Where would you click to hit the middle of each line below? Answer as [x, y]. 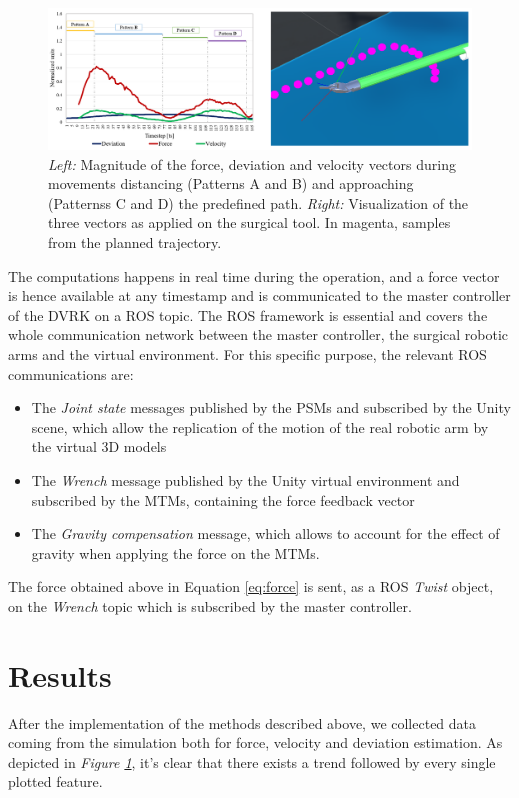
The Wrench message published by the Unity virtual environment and [245, 479]
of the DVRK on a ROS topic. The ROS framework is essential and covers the [248, 314]
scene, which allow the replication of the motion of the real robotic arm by [260, 426]
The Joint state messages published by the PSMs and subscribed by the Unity [271, 407]
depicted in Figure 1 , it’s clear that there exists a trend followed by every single [252, 761]
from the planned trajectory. [135, 241]
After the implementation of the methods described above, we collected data [242, 722]
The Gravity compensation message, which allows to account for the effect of [265, 533]
